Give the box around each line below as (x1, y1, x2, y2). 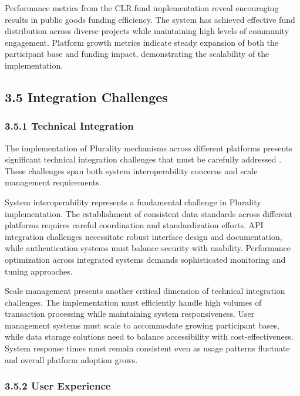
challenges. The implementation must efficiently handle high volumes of (5, 296, 262, 308)
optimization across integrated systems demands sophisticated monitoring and (5, 253, 286, 265)
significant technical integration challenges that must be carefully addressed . (5, 153, 282, 165)
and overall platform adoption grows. (5, 353, 138, 365)
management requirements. (5, 176, 102, 188)
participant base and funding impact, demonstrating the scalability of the (5, 48, 269, 60)
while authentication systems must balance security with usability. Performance (5, 242, 291, 254)
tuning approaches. (5, 265, 73, 277)
